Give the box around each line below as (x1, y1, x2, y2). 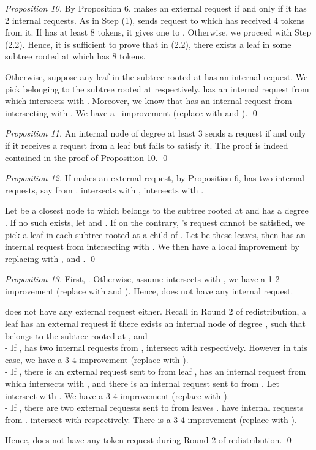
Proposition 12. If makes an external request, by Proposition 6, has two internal (5, 171, 304, 184)
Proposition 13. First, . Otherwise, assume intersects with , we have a (5, 272, 266, 285)
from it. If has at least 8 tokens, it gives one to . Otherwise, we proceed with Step (5, 26, 312, 39)
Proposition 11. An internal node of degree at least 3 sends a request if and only (5, 127, 306, 140)
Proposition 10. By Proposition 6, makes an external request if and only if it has (5, 2, 307, 14)
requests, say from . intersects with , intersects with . (5, 183, 204, 196)
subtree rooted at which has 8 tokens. (5, 50, 146, 62)
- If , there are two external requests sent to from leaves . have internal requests (5, 401, 304, 414)
